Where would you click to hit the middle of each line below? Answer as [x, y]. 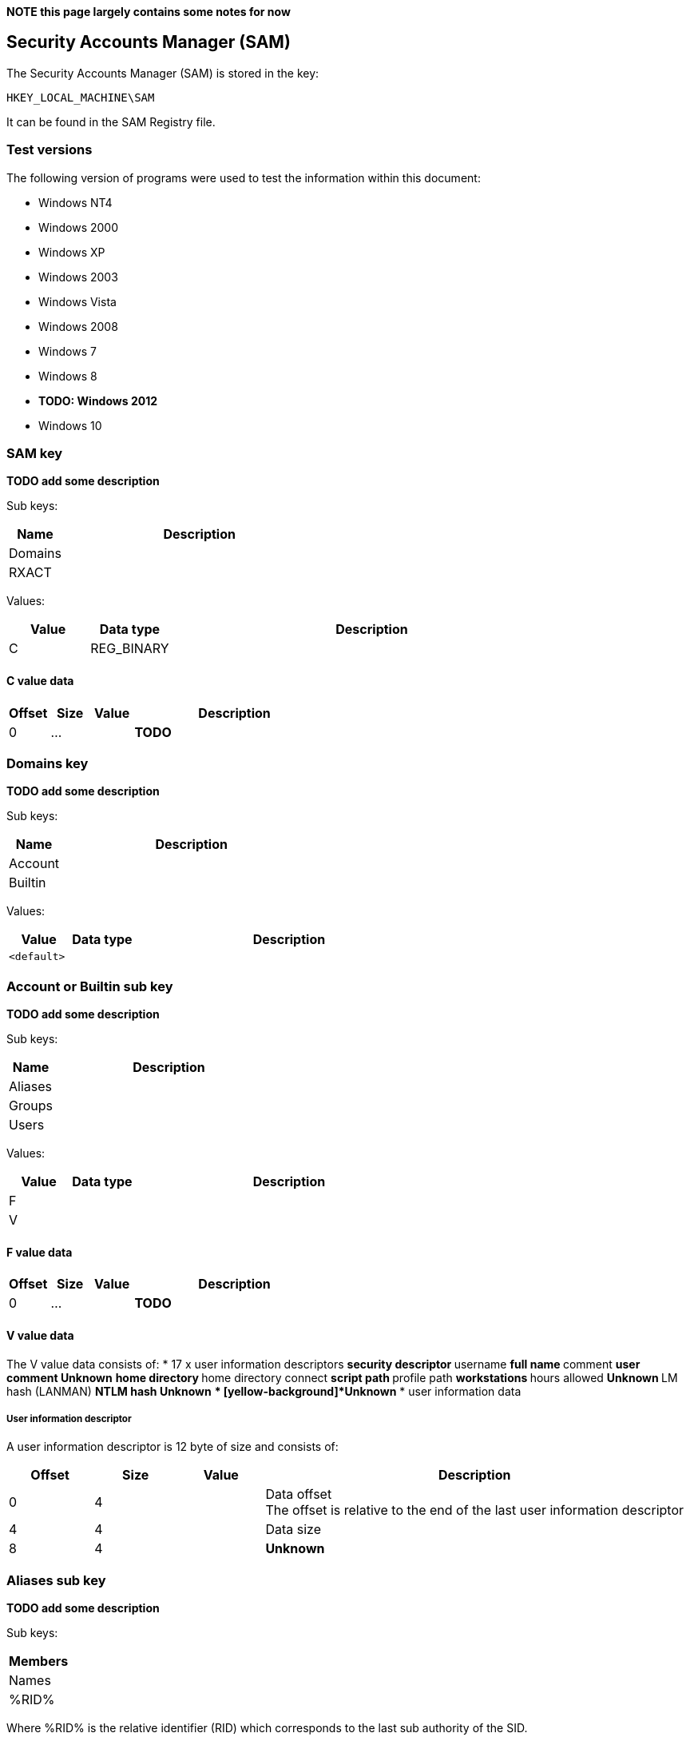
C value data [40, 680]
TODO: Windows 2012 [98, 400]
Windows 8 [68, 376]
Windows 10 [70, 425]
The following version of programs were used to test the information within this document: [244, 177]
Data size [293, 1530]
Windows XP [72, 252]
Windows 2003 [78, 277]
